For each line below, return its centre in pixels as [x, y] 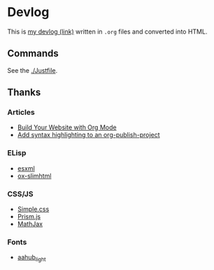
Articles [21, 113]
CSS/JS [20, 194]
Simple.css [33, 209]
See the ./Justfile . [33, 70]
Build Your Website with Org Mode [67, 127]
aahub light [32, 258]
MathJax [30, 224]
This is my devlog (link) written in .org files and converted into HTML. [107, 31]
